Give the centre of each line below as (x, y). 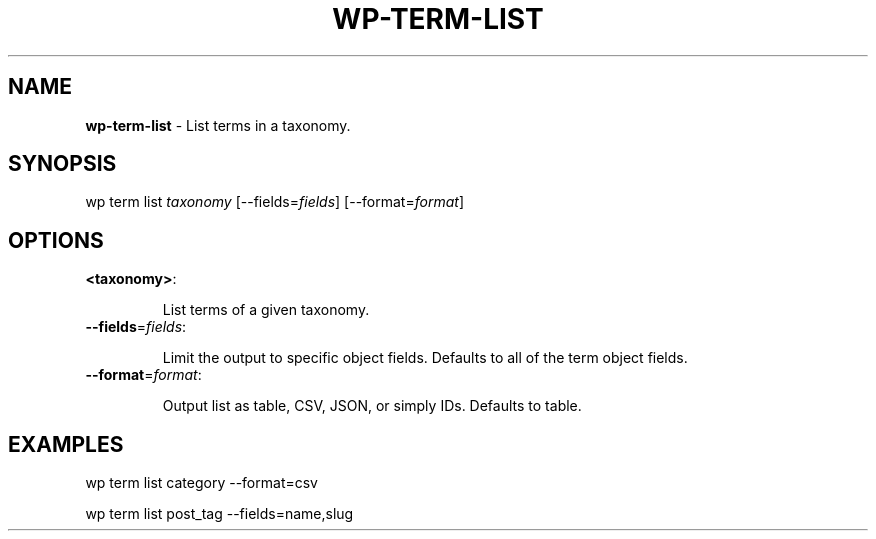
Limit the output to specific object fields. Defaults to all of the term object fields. (425, 358)
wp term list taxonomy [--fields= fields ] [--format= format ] (274, 202)
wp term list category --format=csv (201, 483)
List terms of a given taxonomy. (266, 310)
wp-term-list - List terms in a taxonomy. (218, 125)
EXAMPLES (66, 444)
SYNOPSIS (62, 164)
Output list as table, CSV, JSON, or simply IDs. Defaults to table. (372, 406)
